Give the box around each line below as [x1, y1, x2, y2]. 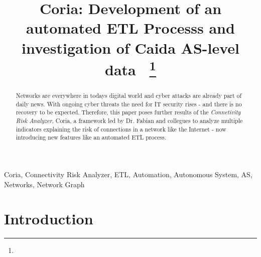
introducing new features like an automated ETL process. [16, 133, 167, 142]
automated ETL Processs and [26, 18, 235, 38]
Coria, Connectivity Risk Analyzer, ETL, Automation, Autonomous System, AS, [4, 169, 252, 179]
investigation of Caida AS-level [21, 37, 240, 58]
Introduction [4, 208, 93, 229]
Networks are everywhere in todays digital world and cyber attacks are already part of [16, 91, 242, 100]
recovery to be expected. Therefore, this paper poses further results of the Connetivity [16, 108, 241, 116]
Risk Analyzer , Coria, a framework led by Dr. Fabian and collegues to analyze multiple [16, 116, 243, 125]
